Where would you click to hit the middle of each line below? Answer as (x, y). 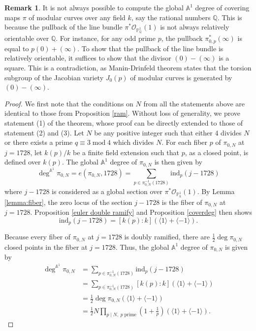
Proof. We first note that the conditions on (69, 103)
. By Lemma (216, 191)
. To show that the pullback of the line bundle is (150, 48)
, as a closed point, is (217, 152)
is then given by (178, 162)
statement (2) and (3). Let (44, 132)
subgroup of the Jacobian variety (54, 77)
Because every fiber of (38, 237)
